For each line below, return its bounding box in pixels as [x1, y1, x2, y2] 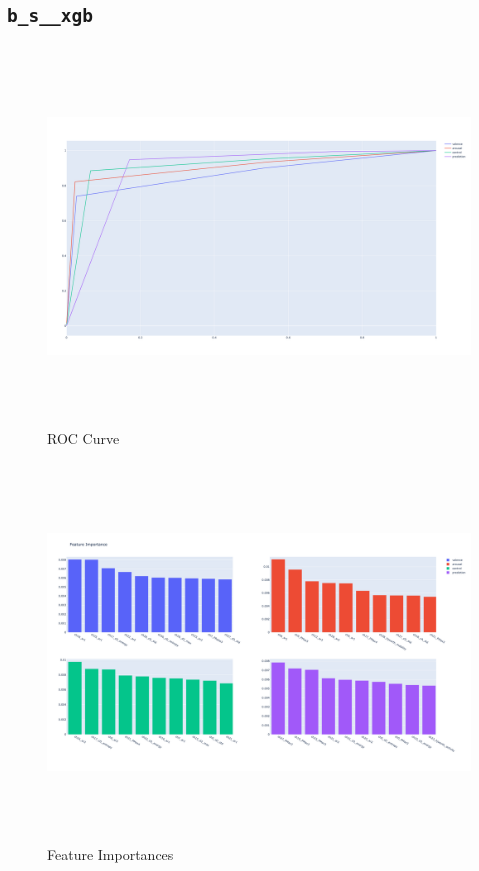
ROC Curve [47, 428, 120, 449]
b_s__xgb [7, 5, 93, 27]
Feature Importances [47, 844, 174, 865]
